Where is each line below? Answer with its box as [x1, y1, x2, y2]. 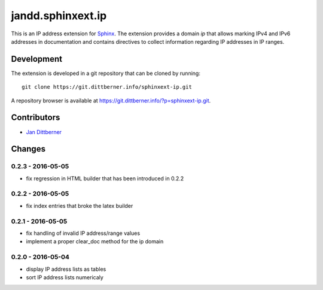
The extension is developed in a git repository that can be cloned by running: [11, 70, 200, 77]
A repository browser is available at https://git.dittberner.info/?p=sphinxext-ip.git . [11, 96, 211, 104]
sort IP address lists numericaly [26, 273, 104, 281]
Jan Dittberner [26, 128, 62, 135]
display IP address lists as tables [26, 265, 106, 273]
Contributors [11, 113, 60, 123]
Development [11, 54, 63, 64]
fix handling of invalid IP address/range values [26, 229, 141, 237]
